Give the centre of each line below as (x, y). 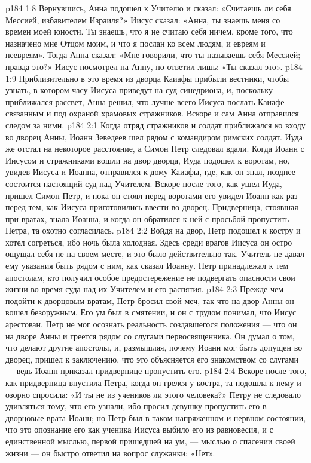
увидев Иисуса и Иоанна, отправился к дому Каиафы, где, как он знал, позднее (150, 172)
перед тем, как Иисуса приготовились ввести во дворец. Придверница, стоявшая (152, 207)
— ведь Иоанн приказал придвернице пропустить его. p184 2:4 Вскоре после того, (156, 371)
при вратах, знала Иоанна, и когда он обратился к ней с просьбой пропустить (147, 218)
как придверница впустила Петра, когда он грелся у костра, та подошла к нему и (153, 382)
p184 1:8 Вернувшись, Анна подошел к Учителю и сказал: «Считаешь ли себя (148, 8)
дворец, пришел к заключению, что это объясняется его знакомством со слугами (152, 359)
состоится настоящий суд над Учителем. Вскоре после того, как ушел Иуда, (144, 183)
